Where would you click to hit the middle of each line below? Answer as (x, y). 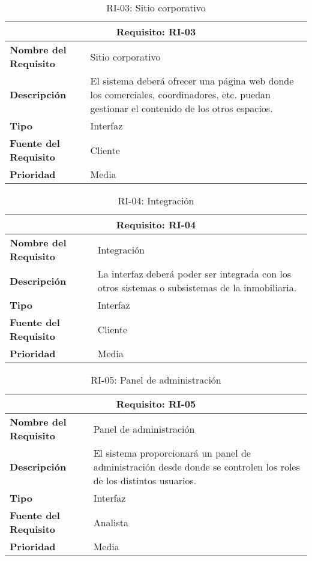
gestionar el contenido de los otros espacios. (181, 108)
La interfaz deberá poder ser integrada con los (194, 274)
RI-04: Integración (156, 200)
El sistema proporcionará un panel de (172, 453)
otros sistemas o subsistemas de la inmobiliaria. (197, 287)
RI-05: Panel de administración (156, 380)
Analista (111, 522)
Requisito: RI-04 (156, 224)
